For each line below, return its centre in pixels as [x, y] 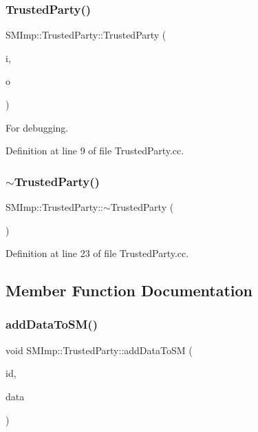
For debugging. [37, 127]
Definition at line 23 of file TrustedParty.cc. [97, 253]
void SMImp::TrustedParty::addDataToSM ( [99, 350]
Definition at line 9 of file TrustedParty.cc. [95, 151]
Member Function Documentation [129, 290]
